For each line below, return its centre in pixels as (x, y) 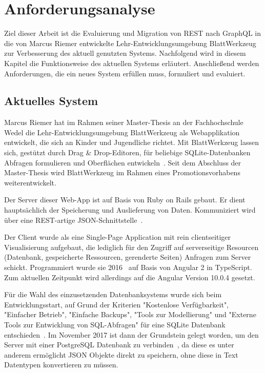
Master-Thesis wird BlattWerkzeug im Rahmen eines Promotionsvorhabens (122, 172)
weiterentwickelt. (30, 182)
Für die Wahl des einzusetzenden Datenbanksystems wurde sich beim (113, 294)
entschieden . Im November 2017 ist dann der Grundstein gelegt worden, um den (131, 334)
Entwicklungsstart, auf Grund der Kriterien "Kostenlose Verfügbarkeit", (117, 304)
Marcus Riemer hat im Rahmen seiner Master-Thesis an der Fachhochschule (124, 122)
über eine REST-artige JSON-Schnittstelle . (74, 220)
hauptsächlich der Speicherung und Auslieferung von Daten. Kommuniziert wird (130, 210)
